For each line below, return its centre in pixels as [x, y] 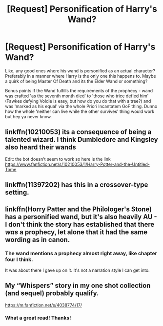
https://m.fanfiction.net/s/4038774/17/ [43, 305]
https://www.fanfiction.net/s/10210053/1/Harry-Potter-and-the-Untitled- [77, 164]
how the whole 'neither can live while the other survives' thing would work [80, 111]
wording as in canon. [38, 240]
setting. [17, 192]
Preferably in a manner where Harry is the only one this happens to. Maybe [81, 76]
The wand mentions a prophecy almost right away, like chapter [81, 254]
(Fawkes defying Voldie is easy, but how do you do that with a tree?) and [78, 101]
